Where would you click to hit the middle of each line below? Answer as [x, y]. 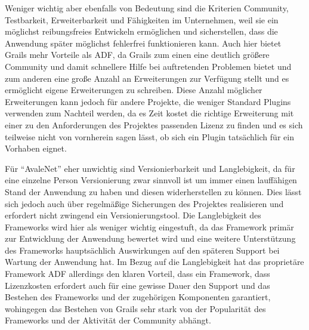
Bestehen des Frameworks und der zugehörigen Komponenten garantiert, [138, 297]
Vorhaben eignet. [36, 148]
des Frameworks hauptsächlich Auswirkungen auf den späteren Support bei [142, 250]
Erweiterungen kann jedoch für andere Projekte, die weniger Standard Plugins [148, 101]
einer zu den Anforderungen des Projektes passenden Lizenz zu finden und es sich [154, 124]
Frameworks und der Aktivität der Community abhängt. [108, 320]
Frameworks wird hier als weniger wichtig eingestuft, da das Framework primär [149, 226]
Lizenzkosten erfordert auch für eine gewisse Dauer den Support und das [137, 285]
